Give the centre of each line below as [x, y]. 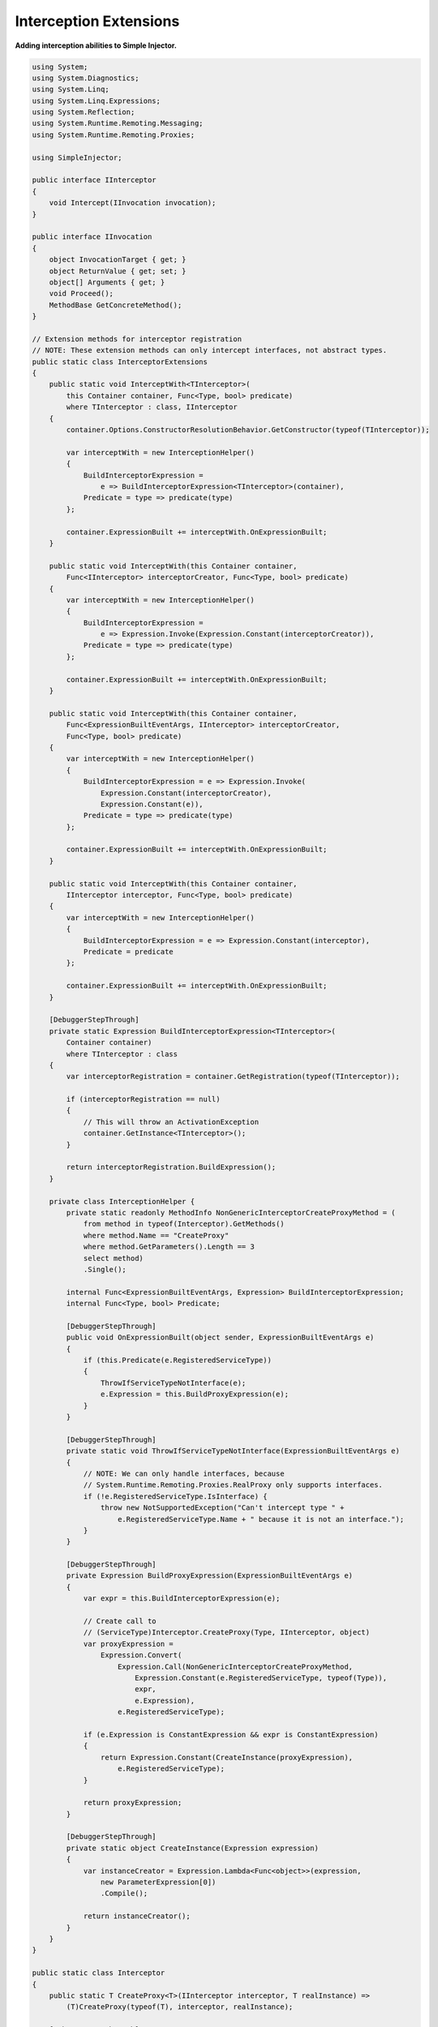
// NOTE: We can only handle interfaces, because [184, 1473]
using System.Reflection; [84, 112]
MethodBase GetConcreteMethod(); [116, 305]
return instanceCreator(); [137, 1916]
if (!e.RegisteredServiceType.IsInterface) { [175, 1496]
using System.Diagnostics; [86, 78]
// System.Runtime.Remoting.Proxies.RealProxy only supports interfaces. [233, 1485]
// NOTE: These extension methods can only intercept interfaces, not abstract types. [210, 350]
